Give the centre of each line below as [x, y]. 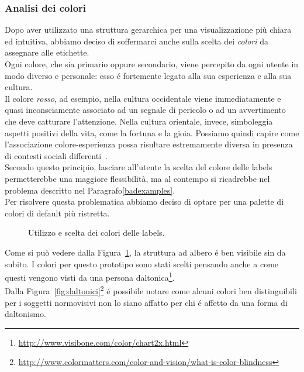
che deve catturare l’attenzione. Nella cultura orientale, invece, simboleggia [139, 121]
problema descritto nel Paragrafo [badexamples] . [90, 190]
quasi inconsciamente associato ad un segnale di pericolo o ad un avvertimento [145, 110]
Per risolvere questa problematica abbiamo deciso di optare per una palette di [144, 201]
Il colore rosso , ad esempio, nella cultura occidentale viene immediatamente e [143, 98]
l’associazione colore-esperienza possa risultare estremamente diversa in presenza [149, 144]
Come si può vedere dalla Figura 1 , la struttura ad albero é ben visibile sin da [145, 252]
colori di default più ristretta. [57, 213]
